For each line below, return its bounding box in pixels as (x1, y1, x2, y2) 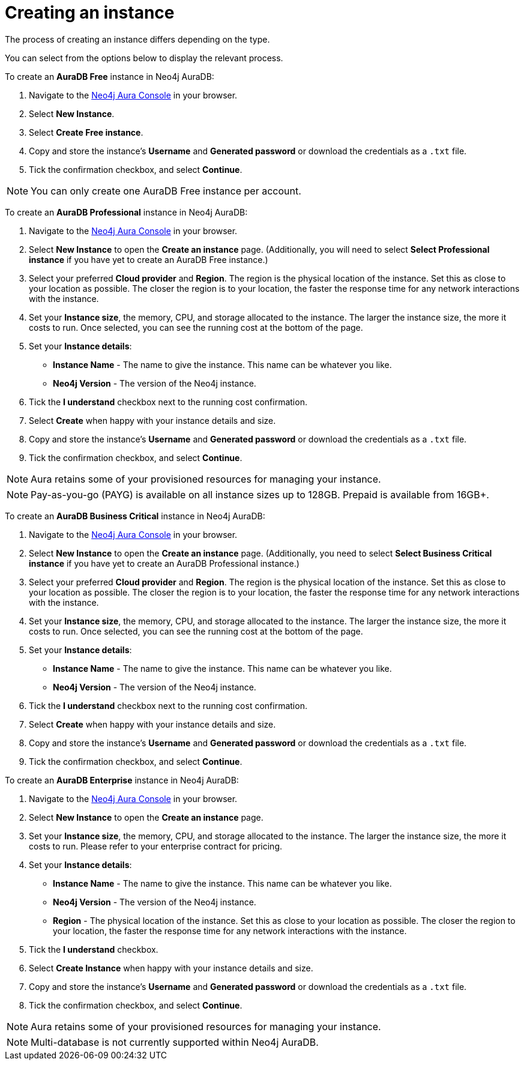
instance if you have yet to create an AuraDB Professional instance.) (29, 558, 300, 569)
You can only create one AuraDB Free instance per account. (31, 184, 301, 197)
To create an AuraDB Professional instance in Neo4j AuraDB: (5, 207, 248, 217)
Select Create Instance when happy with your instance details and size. (29, 962, 313, 973)
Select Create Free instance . (29, 127, 143, 137)
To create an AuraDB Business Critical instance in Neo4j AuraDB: (5, 510, 265, 521)
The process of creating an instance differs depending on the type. (5, 34, 270, 44)
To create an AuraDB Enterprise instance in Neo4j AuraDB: (5, 774, 239, 785)
